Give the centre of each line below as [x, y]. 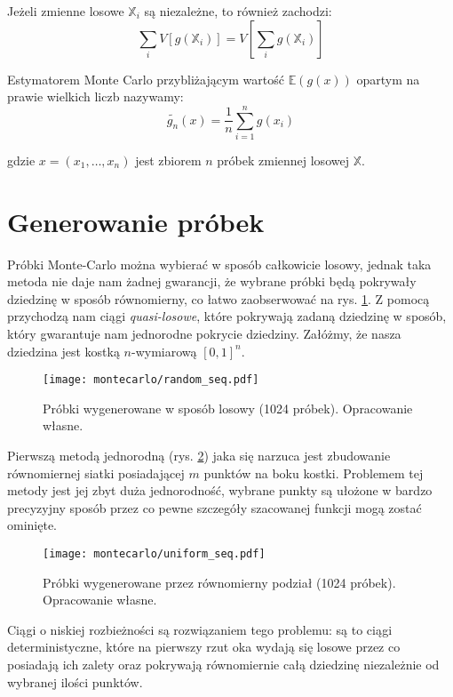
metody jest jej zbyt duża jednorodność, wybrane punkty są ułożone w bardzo [220, 490]
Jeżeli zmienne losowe [66, 11]
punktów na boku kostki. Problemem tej [314, 473]
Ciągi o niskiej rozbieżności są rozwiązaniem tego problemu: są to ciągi [200, 629]
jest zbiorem [168, 160]
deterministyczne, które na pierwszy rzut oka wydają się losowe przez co [204, 647]
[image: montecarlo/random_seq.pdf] [151, 380]
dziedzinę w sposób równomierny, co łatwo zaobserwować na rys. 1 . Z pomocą [219, 298]
